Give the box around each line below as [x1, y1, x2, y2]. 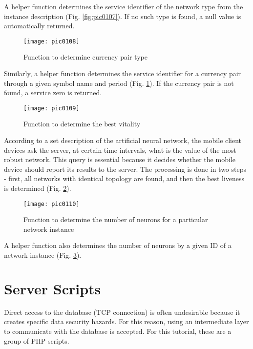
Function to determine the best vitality [23, 119, 141, 129]
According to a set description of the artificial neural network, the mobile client [4, 135, 242, 145]
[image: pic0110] [23, 200, 80, 207]
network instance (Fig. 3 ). [4, 250, 82, 260]
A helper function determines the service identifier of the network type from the [4, 1, 243, 11]
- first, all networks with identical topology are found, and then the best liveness [4, 173, 245, 184]
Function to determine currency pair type [23, 52, 148, 62]
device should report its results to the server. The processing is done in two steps [4, 164, 247, 174]
